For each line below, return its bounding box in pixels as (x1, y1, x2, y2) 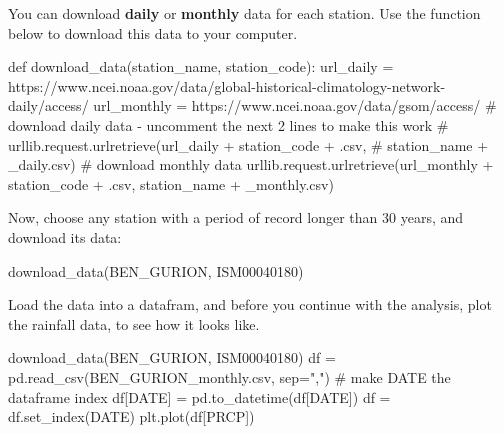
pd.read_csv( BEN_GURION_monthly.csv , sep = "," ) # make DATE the (8, 366, 451, 387)
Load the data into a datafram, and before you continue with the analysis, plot (8, 294, 492, 315)
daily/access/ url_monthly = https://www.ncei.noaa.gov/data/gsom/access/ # (8, 95, 497, 116)
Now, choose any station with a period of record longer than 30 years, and (8, 207, 464, 228)
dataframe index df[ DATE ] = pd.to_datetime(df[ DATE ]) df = (8, 386, 391, 407)
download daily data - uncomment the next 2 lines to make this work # (8, 114, 449, 135)
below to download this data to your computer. (8, 22, 298, 43)
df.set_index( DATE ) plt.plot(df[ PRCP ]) (8, 406, 255, 427)
